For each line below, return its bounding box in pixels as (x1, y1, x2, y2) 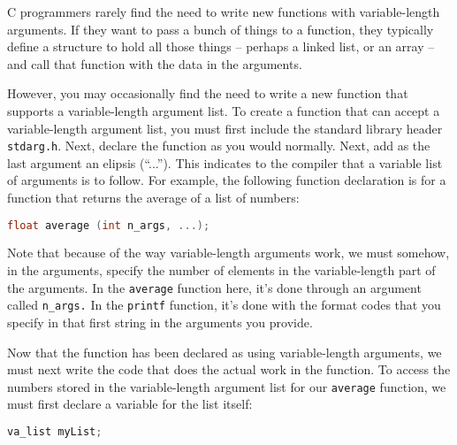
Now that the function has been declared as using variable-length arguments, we (7, 342, 442, 361)
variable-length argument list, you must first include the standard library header (7, 119, 443, 137)
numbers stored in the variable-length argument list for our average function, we (7, 377, 446, 395)
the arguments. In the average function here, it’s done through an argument (7, 278, 422, 296)
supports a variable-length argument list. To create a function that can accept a (7, 101, 440, 119)
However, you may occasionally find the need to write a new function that (7, 84, 408, 103)
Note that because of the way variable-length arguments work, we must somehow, (7, 243, 450, 262)
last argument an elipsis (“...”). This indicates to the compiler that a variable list (7, 153, 443, 172)
